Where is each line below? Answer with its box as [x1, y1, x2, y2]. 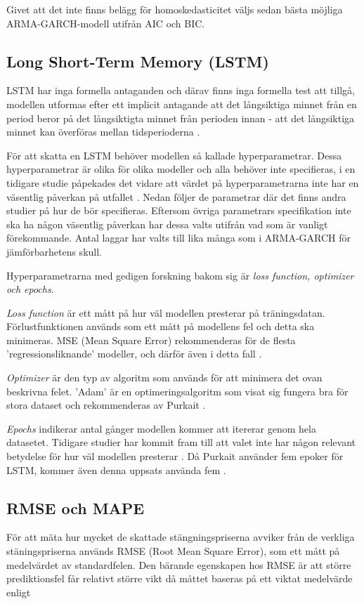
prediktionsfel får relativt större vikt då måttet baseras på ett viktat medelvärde [6, 571, 353, 586]
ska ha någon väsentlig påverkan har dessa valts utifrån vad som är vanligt [6, 216, 328, 231]
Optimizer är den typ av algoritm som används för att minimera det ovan [6, 370, 323, 385]
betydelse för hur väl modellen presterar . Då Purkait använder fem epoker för [6, 449, 344, 464]
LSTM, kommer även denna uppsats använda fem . [6, 462, 226, 477]
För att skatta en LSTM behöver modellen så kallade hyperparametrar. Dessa [6, 147, 342, 162]
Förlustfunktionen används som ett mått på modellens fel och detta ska [6, 319, 315, 334]
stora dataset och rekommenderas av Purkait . [6, 398, 206, 412]
